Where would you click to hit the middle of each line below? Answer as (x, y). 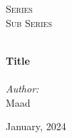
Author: (22, 88)
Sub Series (29, 22)
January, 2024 (36, 126)
